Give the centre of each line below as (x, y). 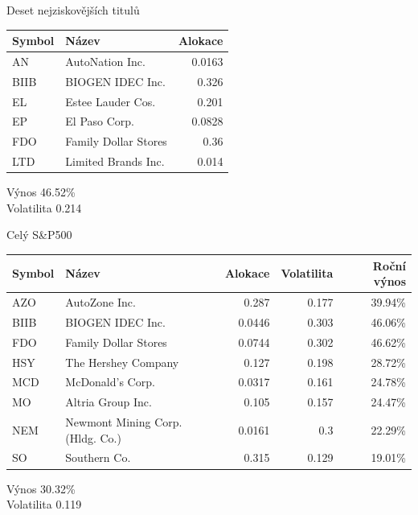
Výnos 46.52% (41, 192)
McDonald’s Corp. (110, 382)
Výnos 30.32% (41, 488)
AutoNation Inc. (105, 61)
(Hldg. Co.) (93, 437)
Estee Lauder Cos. (111, 101)
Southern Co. (98, 457)
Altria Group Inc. (109, 402)
